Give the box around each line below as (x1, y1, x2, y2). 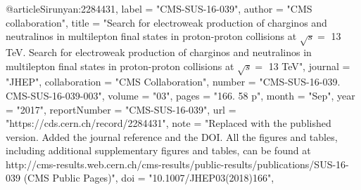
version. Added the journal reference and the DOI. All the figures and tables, (6, 129, 338, 144)
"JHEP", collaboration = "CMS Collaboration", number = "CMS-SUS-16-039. (6, 74, 341, 89)
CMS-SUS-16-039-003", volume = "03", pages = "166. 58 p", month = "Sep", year (6, 88, 355, 102)
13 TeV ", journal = (268, 58, 350, 73)
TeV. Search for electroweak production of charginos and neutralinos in (6, 44, 312, 59)
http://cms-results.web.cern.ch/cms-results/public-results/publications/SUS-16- (6, 156, 349, 171)
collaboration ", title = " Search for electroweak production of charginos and (6, 15, 327, 29)
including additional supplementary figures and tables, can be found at (6, 143, 311, 158)
